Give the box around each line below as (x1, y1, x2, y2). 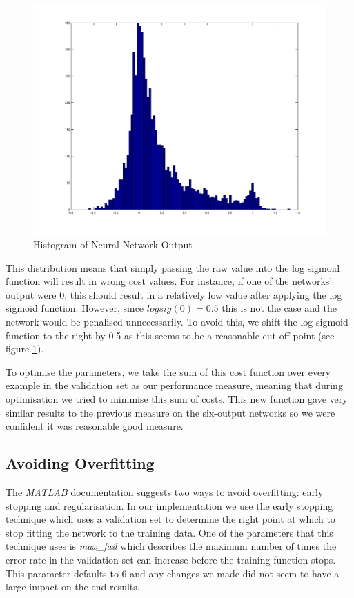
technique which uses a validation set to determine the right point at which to (6, 512, 335, 526)
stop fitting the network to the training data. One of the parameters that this (6, 525, 333, 539)
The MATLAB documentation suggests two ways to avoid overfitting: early (6, 485, 324, 499)
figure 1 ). (6, 341, 44, 356)
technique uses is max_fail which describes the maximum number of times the (6, 539, 337, 553)
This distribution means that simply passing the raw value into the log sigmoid (6, 260, 340, 275)
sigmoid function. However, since (6, 301, 144, 315)
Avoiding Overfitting (6, 452, 155, 474)
